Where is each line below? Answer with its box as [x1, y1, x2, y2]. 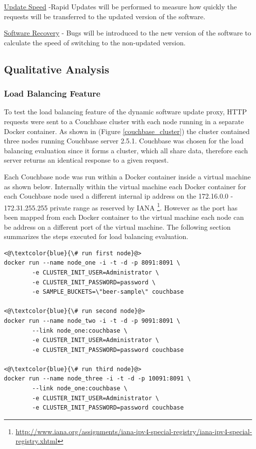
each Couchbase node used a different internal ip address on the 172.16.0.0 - [4, 191, 233, 201]
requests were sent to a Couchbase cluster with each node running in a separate [4, 116, 244, 126]
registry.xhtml [15, 436, 58, 446]
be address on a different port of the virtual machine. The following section [4, 221, 231, 232]
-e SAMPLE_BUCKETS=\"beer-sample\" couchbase [32, 288, 184, 296]
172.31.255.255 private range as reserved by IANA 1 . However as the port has [4, 201, 238, 212]
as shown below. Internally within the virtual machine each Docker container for [4, 181, 247, 191]
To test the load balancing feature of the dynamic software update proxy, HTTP [4, 106, 247, 117]
